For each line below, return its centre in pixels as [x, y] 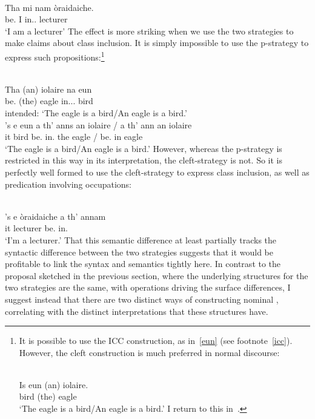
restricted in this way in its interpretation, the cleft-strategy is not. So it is [144, 160]
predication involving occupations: [68, 184]
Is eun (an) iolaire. [54, 384]
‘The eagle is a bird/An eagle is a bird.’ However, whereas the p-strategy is [144, 148]
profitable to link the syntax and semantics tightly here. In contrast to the [143, 264]
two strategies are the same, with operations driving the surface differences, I [148, 287]
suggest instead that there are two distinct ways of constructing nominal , [142, 299]
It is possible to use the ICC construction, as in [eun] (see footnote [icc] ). [156, 341]
